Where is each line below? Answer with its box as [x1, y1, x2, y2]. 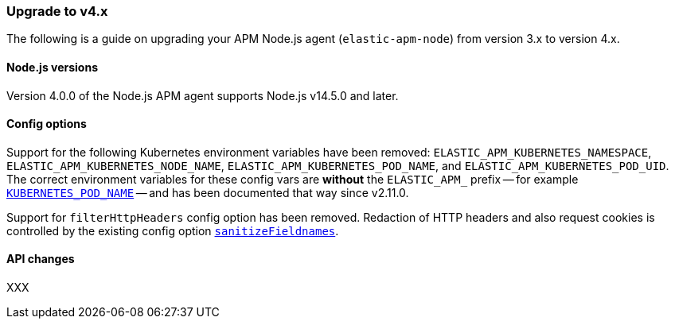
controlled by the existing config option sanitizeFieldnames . [6, 223, 339, 238]
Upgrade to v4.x [6, 3, 108, 19]
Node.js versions [6, 60, 99, 74]
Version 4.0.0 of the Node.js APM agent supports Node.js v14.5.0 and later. [6, 88, 399, 103]
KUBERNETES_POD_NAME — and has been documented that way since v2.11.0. [6, 185, 409, 199]
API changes [6, 252, 75, 266]
